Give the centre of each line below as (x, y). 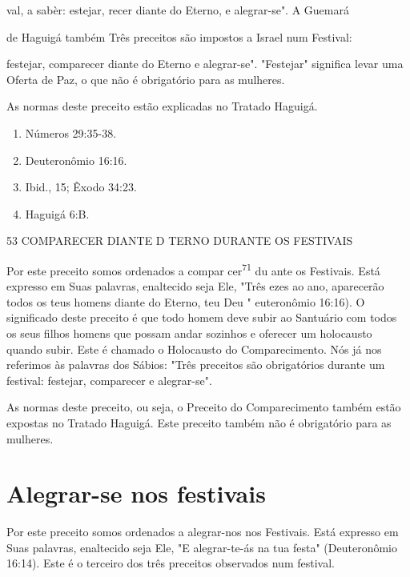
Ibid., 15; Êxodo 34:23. (81, 187)
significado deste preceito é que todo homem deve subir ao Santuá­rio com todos (202, 317)
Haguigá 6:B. (57, 213)
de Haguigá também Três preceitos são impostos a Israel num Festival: (179, 36)
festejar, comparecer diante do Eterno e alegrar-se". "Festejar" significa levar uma (205, 64)
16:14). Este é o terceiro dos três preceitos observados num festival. (171, 563)
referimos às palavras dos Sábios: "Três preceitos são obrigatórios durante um (196, 365)
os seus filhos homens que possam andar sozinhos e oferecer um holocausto (189, 333)
